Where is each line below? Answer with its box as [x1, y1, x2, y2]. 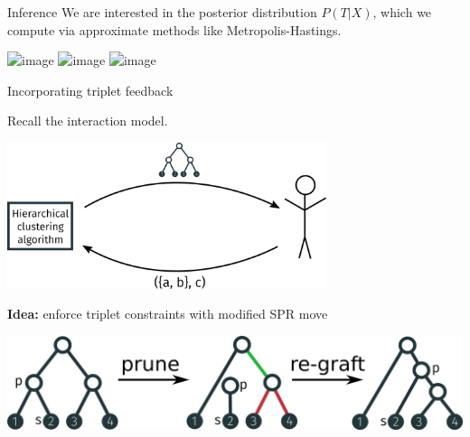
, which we [372, 3, 432, 21]
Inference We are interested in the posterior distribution [7, 3, 317, 21]
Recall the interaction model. [7, 111, 168, 130]
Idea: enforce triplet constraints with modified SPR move [7, 304, 328, 323]
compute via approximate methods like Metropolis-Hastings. [7, 20, 342, 39]
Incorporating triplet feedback [7, 80, 174, 99]
